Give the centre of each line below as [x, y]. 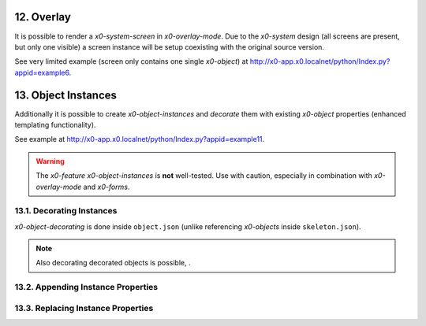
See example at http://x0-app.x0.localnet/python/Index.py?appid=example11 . [140, 139]
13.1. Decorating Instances [66, 211]
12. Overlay [43, 17]
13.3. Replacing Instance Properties [84, 308]
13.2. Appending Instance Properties [86, 287]
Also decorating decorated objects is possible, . [113, 263]
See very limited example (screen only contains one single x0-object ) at [131, 61]
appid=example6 [42, 72]
